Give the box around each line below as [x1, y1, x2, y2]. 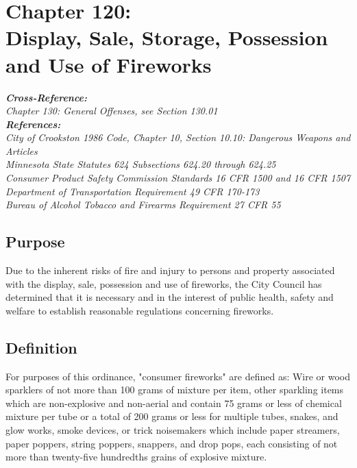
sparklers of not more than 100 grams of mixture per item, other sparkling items [5, 382, 344, 397]
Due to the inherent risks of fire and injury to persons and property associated [5, 263, 335, 278]
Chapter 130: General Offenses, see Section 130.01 [5, 103, 218, 118]
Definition [5, 336, 77, 358]
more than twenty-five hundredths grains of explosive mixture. [5, 449, 267, 464]
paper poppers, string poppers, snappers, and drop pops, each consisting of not [5, 436, 338, 450]
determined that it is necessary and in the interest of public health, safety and [5, 290, 334, 304]
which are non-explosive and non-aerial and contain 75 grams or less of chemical [5, 395, 342, 410]
